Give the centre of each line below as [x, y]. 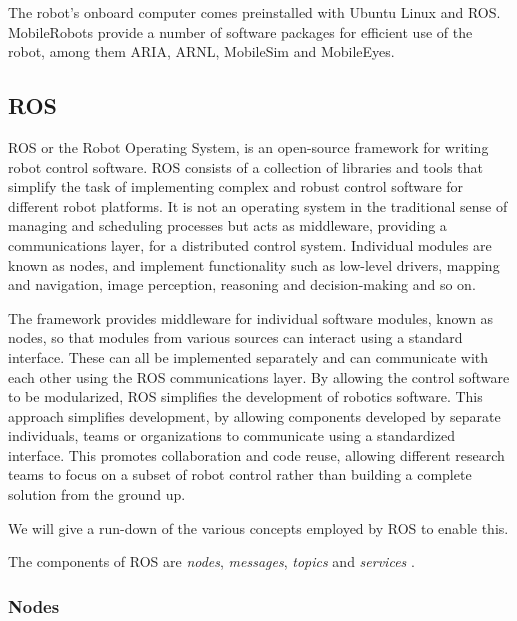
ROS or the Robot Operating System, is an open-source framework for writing [248, 146]
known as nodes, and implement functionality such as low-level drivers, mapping [254, 264]
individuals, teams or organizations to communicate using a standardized [231, 435]
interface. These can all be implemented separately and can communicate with [248, 356]
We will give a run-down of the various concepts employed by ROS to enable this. [258, 527]
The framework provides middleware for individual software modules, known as [251, 317]
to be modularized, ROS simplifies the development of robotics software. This [245, 396]
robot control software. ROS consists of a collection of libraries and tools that [245, 166]
